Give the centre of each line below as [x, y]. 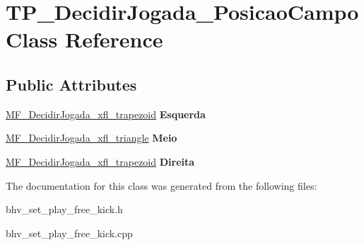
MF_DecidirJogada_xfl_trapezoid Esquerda [106, 114]
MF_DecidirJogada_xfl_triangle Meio [92, 138]
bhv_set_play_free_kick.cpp [69, 233]
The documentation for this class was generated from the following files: [162, 185]
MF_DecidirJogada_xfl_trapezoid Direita [100, 161]
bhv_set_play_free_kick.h [64, 209]
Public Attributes [71, 84]
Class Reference [84, 39]
